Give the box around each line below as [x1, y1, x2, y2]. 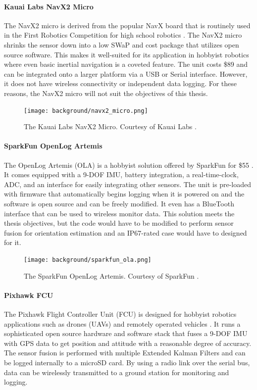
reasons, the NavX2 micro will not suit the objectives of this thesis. [4, 88, 208, 98]
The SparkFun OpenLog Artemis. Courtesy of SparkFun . [24, 270, 199, 281]
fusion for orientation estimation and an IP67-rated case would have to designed [4, 227, 247, 238]
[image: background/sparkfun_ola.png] [24, 256, 152, 263]
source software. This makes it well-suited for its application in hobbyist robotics [4, 49, 249, 59]
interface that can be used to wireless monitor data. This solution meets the [4, 208, 235, 218]
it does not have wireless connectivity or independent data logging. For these [4, 78, 237, 89]
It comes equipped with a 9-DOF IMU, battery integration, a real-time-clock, [4, 169, 239, 180]
